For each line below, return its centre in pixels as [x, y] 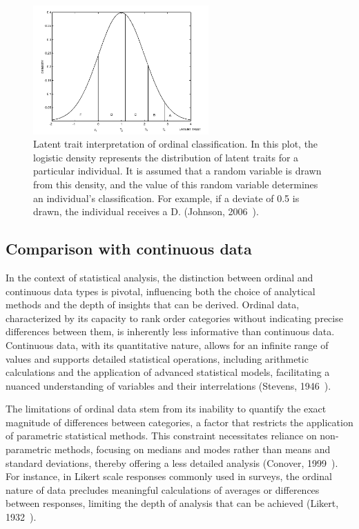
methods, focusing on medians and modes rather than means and [192, 449]
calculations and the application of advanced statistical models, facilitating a [168, 372]
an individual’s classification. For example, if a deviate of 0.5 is [166, 198]
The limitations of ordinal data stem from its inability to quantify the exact [166, 409]
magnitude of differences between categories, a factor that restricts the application [179, 422]
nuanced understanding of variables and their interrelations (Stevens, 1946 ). [168, 385]
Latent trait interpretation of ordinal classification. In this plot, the [176, 144]
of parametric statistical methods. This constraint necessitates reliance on [161, 436]
